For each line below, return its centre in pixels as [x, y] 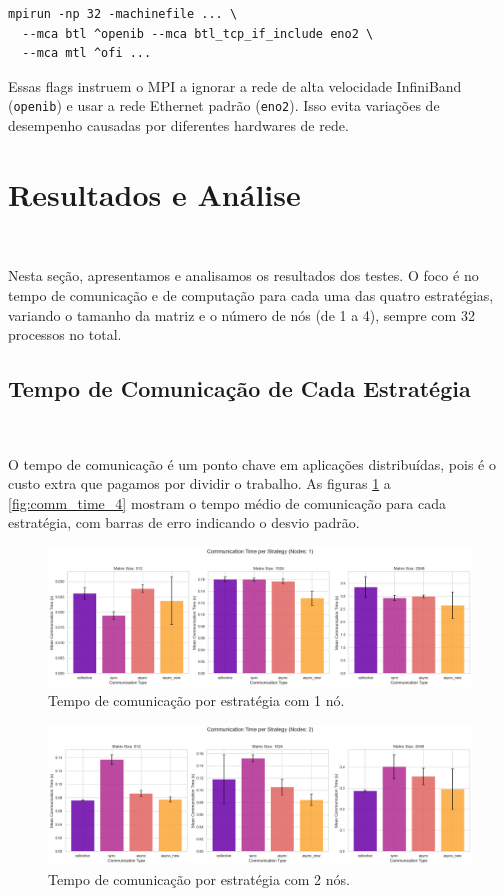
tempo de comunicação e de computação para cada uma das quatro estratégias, [251, 294]
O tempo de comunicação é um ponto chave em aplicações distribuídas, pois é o [252, 463]
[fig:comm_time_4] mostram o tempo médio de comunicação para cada [227, 502]
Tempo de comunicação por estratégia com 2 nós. [199, 878]
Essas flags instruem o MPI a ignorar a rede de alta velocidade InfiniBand [235, 85]
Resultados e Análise [154, 193]
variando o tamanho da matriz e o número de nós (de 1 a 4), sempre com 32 [241, 314]
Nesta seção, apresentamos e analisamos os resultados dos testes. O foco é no [243, 275]
